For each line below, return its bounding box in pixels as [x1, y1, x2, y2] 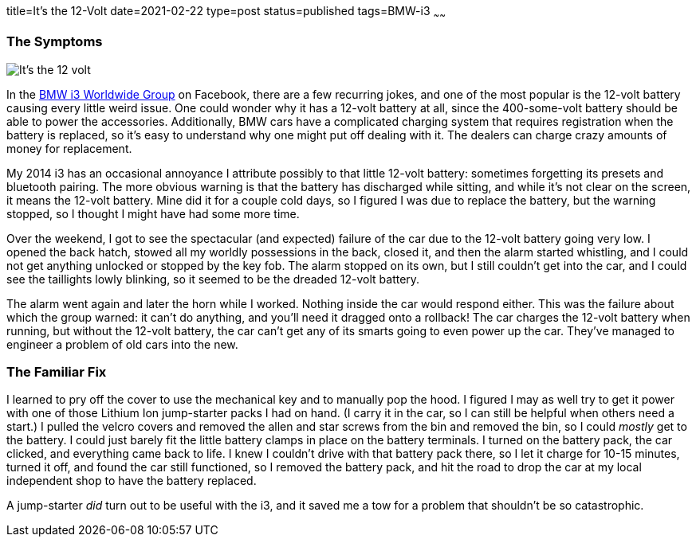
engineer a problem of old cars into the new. [6, 337, 238, 351]
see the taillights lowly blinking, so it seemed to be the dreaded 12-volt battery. [6, 271, 420, 286]
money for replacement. [6, 141, 132, 155]
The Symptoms [6, 33, 103, 50]
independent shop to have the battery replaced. [6, 474, 257, 488]
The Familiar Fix [6, 363, 107, 380]
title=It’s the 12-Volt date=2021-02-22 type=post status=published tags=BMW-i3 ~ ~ [6, 4, 446, 21]
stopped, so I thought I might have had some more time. [6, 206, 300, 221]
